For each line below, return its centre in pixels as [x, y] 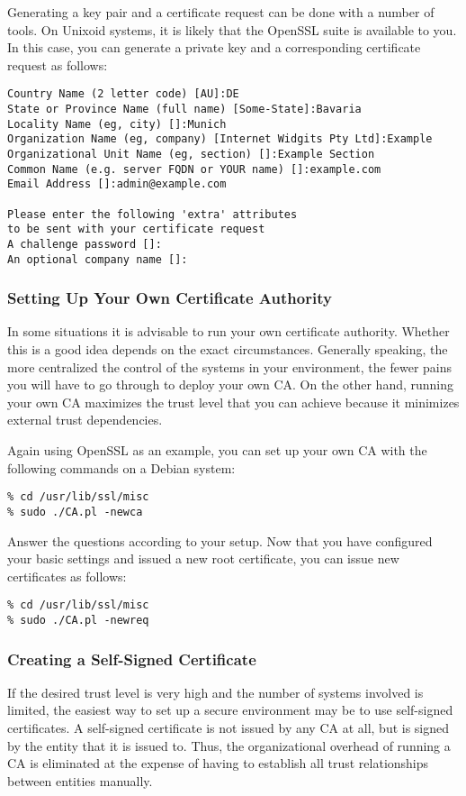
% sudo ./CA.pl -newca [75, 512]
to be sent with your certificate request [136, 229]
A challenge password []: [85, 244]
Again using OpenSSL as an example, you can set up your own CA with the [217, 450]
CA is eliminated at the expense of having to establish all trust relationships [218, 763]
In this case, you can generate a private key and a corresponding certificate [214, 47]
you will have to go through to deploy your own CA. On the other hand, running [231, 384]
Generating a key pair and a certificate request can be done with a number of [221, 12]
